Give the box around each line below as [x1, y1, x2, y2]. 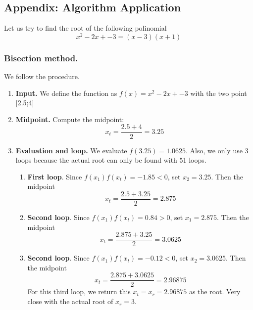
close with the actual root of [27, 296, 113, 307]
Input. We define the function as [15, 88, 117, 98]
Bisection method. [4, 51, 78, 64]
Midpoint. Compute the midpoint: [15, 114, 124, 124]
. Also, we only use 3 [186, 145, 249, 155]
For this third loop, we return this [27, 286, 131, 297]
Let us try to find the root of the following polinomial [4, 23, 167, 33]
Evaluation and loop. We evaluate [15, 145, 127, 155]
